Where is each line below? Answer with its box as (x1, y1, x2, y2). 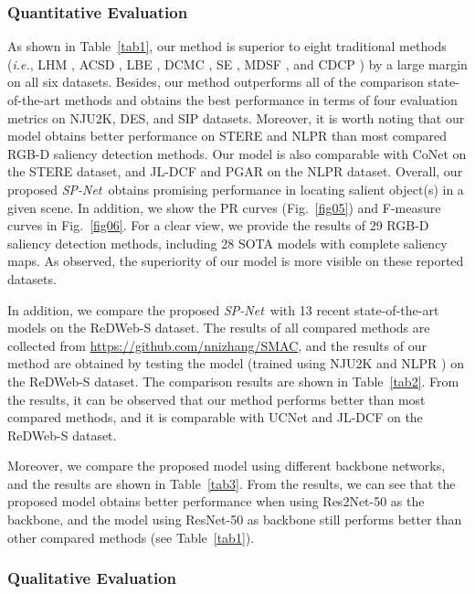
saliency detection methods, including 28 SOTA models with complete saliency (7, 233, 448, 252)
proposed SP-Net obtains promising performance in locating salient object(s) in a (7, 179, 464, 198)
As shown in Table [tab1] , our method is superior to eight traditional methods (7, 37, 447, 56)
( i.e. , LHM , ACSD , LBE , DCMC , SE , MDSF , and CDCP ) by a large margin (7, 54, 468, 73)
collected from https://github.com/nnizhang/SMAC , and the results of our (7, 335, 427, 355)
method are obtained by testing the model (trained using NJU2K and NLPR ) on (7, 354, 464, 373)
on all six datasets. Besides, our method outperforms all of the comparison (7, 72, 424, 91)
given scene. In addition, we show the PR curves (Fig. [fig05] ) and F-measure (7, 197, 441, 217)
